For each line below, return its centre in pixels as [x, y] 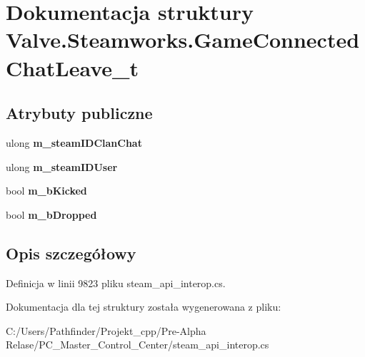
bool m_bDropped [51, 214]
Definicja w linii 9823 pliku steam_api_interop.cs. [116, 283]
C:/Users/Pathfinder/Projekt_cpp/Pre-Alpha [106, 330]
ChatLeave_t [72, 67]
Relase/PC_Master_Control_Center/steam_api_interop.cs [137, 345]
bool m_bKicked [46, 191]
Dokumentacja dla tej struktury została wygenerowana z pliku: [144, 307]
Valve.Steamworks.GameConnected [183, 40]
